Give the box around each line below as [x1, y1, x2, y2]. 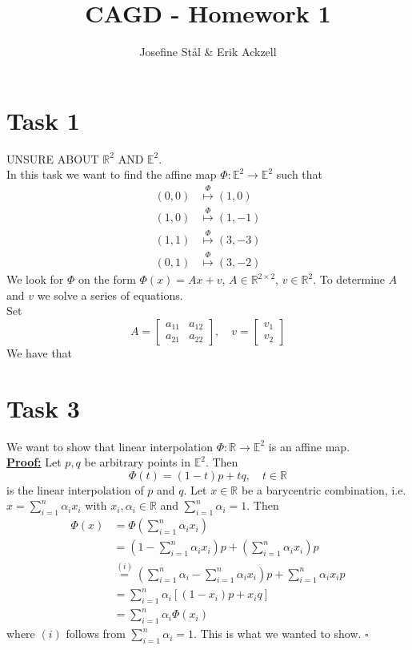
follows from [66, 625, 126, 642]
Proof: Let [6, 454, 62, 470]
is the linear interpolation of [6, 481, 144, 498]
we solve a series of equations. [37, 286, 183, 303]
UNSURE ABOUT [6, 150, 99, 167]
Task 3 [6, 391, 80, 424]
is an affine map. [268, 438, 350, 454]
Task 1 [6, 103, 80, 136]
